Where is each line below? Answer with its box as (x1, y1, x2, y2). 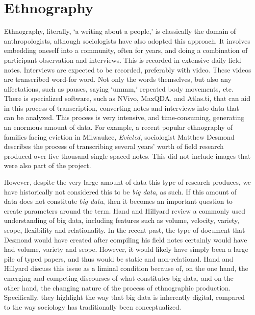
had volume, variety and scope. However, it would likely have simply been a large (4, 244, 249, 254)
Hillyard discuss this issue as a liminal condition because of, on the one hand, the (4, 263, 249, 273)
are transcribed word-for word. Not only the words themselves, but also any (4, 74, 231, 84)
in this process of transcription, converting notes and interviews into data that (4, 102, 239, 113)
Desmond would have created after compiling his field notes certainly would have (4, 234, 247, 244)
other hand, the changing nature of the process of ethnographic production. (4, 282, 231, 292)
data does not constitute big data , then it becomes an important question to (4, 196, 232, 206)
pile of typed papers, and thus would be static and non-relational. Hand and (4, 253, 233, 264)
